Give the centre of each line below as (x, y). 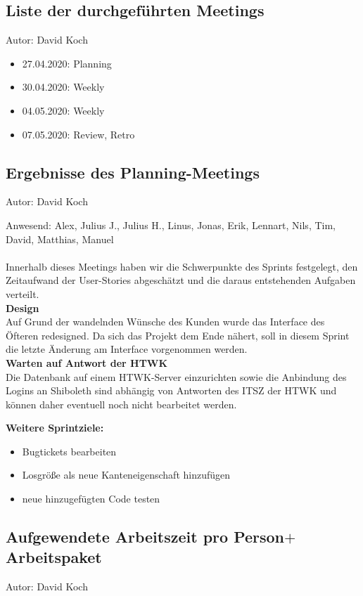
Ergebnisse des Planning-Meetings (133, 172)
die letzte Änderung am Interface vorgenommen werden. (127, 349)
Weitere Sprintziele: (55, 428)
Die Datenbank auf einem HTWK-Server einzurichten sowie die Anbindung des (176, 376)
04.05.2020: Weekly (63, 110)
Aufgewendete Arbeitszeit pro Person (145, 537)
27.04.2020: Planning (67, 63)
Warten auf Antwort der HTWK (87, 362)
